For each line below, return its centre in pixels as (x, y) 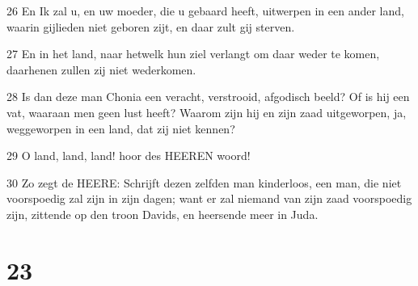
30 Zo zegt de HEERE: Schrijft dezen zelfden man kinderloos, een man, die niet (204, 182)
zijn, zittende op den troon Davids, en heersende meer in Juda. (163, 214)
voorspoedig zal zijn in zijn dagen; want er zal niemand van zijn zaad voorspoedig (209, 198)
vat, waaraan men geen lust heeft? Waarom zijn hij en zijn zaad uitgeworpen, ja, (207, 112)
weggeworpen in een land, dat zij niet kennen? (121, 128)
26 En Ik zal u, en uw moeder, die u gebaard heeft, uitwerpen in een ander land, (205, 11)
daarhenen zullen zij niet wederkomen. (101, 69)
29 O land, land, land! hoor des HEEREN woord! (129, 156)
